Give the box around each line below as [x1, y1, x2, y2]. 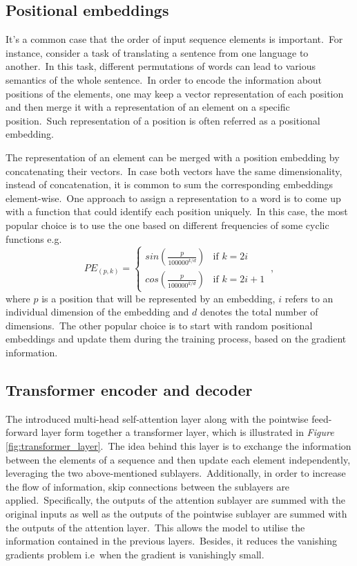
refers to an [284, 291, 334, 305]
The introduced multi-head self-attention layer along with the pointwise [6, 411, 309, 426]
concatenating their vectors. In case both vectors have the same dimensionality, [6, 163, 342, 178]
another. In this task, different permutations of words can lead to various [6, 59, 316, 73]
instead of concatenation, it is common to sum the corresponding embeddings [6, 177, 334, 192]
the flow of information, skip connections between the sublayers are [6, 479, 290, 493]
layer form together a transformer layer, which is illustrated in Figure [41, 425, 334, 439]
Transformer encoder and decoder [6, 379, 253, 401]
